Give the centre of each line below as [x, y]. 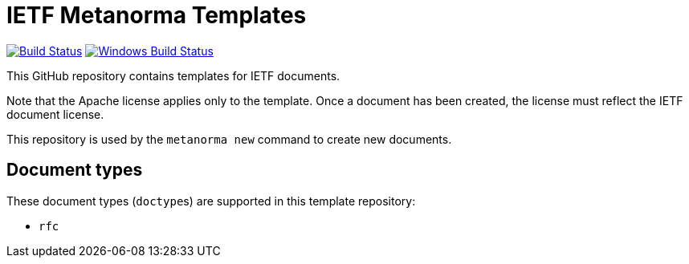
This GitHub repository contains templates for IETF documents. [173, 75]
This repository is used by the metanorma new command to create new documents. [229, 139]
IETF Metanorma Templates [157, 15]
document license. [55, 114]
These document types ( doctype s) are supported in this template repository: [211, 201]
